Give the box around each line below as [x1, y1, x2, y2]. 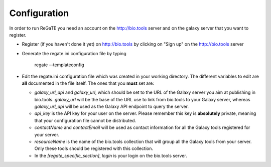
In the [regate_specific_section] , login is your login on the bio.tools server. [34, 152, 188, 158]
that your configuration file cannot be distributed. [34, 117, 137, 123]
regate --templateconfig [34, 62, 85, 68]
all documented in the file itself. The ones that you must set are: [22, 80, 155, 86]
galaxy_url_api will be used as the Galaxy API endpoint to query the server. [34, 103, 189, 110]
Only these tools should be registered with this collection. [34, 145, 153, 151]
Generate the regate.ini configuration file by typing [22, 50, 126, 56]
